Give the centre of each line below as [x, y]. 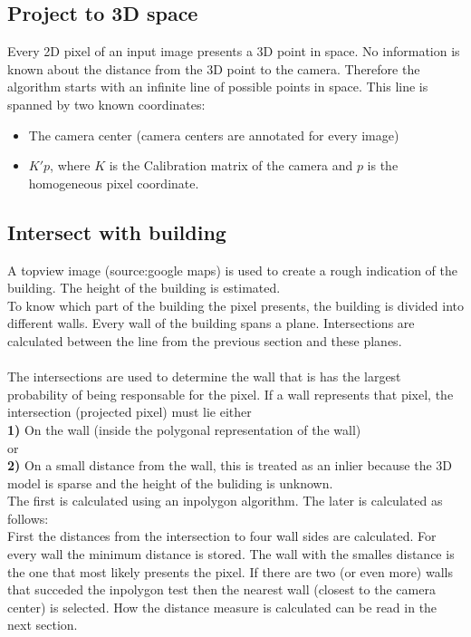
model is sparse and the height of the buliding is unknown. [170, 483]
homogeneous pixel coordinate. [114, 183]
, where [70, 165]
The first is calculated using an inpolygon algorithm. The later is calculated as [225, 501]
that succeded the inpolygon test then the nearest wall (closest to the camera [221, 589]
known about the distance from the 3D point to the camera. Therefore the [214, 68]
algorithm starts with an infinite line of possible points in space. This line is [218, 87]
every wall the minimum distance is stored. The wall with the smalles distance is [231, 554]
